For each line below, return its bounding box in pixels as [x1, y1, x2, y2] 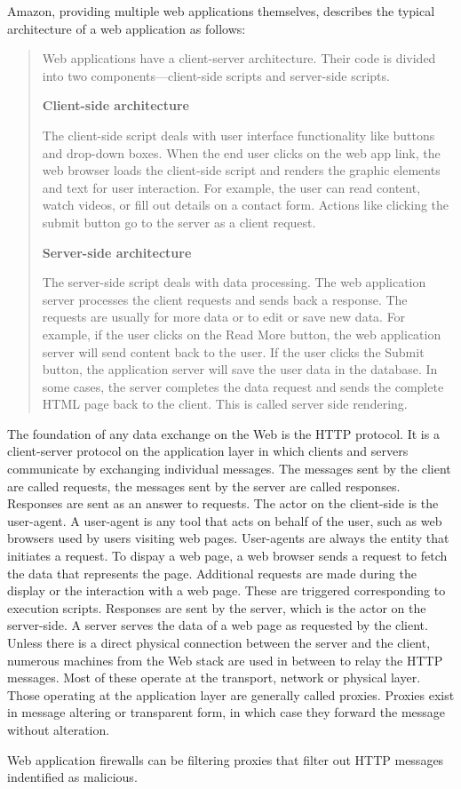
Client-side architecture [42, 96, 189, 115]
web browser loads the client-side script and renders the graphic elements [42, 161, 441, 179]
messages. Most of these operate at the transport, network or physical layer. [7, 668, 421, 687]
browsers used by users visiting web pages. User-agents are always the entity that [7, 529, 449, 547]
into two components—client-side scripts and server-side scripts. [42, 66, 390, 84]
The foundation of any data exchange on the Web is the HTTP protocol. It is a [7, 424, 440, 442]
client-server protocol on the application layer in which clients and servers [7, 442, 409, 460]
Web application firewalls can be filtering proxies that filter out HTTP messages [7, 750, 444, 769]
